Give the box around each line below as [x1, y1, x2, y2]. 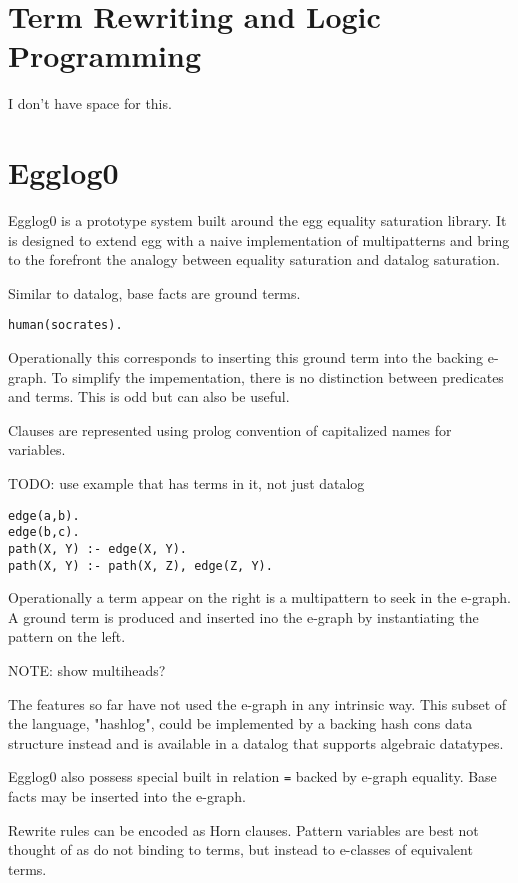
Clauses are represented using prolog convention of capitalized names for [8, 419, 452, 440]
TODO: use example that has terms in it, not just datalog [8, 473, 365, 494]
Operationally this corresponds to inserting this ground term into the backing [8, 347, 484, 368]
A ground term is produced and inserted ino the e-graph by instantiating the [8, 606, 479, 627]
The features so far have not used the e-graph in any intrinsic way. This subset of [8, 693, 507, 714]
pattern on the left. [8, 626, 126, 647]
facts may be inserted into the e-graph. [8, 786, 246, 807]
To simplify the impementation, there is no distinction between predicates [51, 366, 504, 387]
